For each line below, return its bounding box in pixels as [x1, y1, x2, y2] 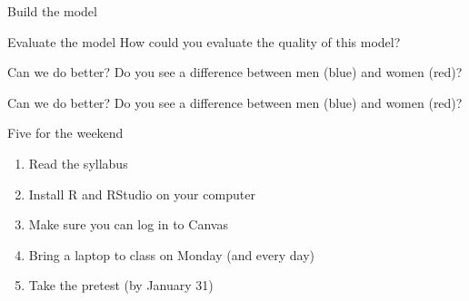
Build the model [7, 2, 97, 20]
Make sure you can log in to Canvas [28, 215, 228, 234]
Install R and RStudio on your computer [28, 184, 255, 203]
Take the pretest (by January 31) [28, 276, 214, 295]
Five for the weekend [7, 123, 124, 142]
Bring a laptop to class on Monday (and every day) [28, 245, 315, 264]
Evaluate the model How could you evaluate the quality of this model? [7, 32, 401, 51]
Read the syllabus [28, 153, 128, 172]
